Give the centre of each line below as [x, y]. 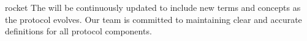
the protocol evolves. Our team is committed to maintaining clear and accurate [153, 19]
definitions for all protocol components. [78, 31]
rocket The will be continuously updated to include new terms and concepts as [153, 7]
